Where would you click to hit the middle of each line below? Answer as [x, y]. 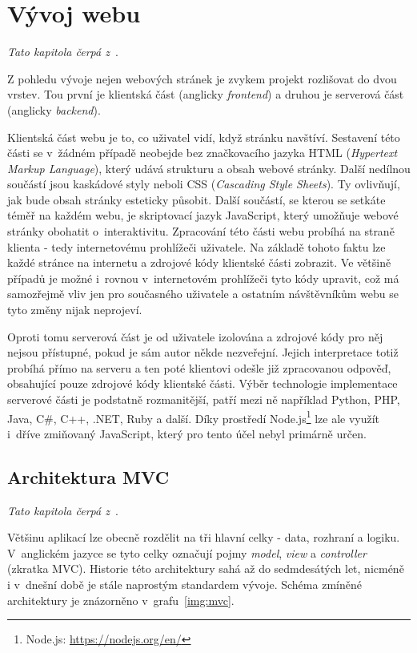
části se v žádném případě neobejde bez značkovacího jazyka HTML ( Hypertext [202, 153]
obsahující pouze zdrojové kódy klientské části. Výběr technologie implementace [202, 383]
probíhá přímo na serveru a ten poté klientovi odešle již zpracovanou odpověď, [199, 367]
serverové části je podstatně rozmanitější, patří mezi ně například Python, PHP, [204, 399]
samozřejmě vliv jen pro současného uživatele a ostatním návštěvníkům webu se [203, 294]
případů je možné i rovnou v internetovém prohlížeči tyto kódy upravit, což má [203, 278]
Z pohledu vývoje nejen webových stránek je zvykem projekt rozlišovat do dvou [202, 78]
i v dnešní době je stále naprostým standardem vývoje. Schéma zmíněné [184, 584]
